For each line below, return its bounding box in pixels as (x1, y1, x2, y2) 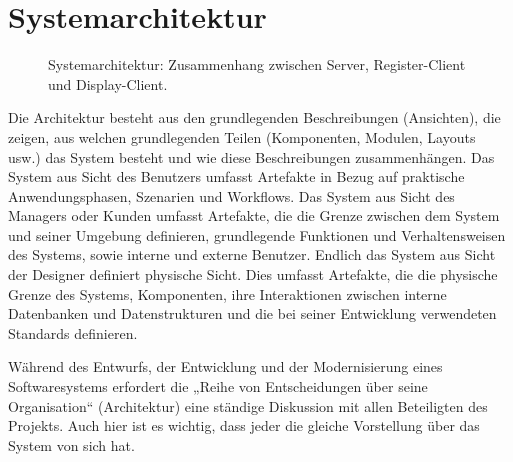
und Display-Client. (48, 73, 168, 94)
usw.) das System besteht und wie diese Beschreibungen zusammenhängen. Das (8, 146, 495, 167)
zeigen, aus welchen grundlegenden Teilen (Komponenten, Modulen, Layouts (8, 126, 476, 147)
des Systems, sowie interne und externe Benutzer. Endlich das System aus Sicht (8, 244, 496, 265)
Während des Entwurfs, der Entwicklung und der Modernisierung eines (8, 356, 443, 377)
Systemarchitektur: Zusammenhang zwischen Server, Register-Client (48, 54, 466, 75)
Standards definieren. (8, 322, 138, 343)
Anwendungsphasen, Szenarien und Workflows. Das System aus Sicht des (8, 185, 455, 206)
